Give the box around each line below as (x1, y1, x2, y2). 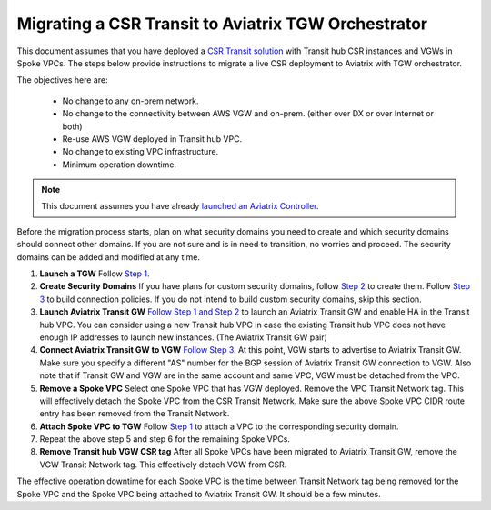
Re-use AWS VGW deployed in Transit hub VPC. (62, 133, 243, 145)
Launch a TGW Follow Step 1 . (39, 268, 150, 279)
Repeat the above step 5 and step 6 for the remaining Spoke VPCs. (39, 434, 291, 445)
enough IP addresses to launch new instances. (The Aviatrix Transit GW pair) (39, 332, 327, 343)
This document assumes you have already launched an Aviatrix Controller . (41, 201, 319, 212)
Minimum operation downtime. (62, 159, 177, 170)
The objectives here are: (16, 75, 108, 85)
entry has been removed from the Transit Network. (39, 408, 230, 419)
